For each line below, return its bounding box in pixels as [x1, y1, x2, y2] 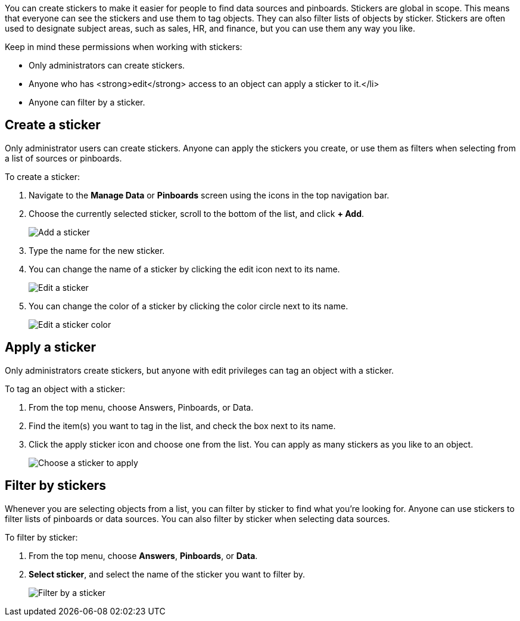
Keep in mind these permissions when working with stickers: [5, 42, 242, 52]
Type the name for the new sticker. [29, 245, 165, 256]
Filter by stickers [5, 478, 107, 493]
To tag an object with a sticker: [5, 383, 126, 394]
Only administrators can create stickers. [29, 60, 185, 70]
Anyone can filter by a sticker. [29, 97, 145, 107]
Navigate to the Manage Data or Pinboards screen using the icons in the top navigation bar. [29, 190, 390, 200]
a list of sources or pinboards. [5, 153, 122, 163]
